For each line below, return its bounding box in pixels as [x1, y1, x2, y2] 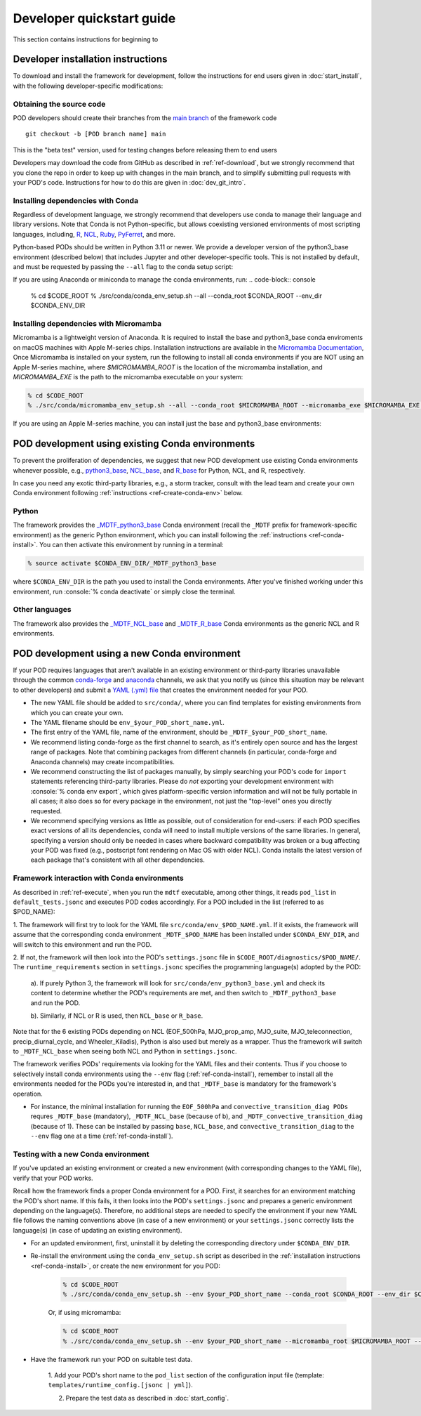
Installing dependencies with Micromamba [13, 318, 161, 328]
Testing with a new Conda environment [13, 1149, 149, 1159]
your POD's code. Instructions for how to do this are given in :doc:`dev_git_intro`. [13, 178, 246, 186]
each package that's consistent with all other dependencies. [30, 855, 205, 864]
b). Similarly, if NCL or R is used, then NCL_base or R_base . [30, 1011, 203, 1020]
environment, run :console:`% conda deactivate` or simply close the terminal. [13, 587, 236, 596]
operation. [13, 1089, 43, 1098]
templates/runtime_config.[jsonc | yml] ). [48, 1381, 193, 1389]
